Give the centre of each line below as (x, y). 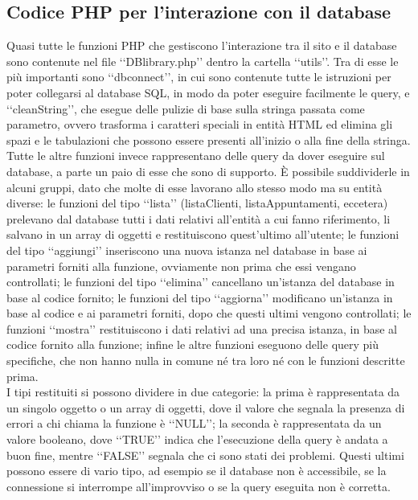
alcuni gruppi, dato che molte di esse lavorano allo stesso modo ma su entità (195, 187)
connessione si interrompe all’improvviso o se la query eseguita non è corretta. (199, 486)
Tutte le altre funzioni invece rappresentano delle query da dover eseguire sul (196, 156)
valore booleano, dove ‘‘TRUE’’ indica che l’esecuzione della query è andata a (197, 439)
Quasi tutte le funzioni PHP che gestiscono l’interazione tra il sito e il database (202, 45)
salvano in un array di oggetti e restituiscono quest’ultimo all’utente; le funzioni (203, 234)
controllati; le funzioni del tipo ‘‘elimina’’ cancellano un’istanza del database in (201, 282)
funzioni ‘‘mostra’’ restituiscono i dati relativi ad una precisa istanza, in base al (202, 328)
